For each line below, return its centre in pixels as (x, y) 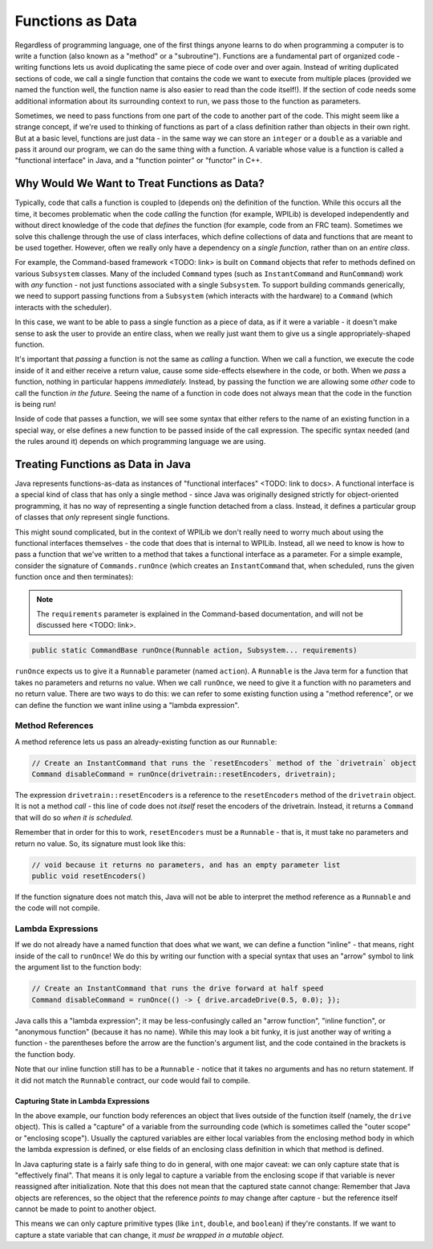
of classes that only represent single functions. (92, 517)
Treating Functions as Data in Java (103, 464)
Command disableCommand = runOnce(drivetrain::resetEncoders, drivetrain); (184, 774)
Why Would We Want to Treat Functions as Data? (140, 183)
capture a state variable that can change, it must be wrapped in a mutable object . (150, 1235)
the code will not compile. (57, 908)
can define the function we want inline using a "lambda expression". (127, 705)
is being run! (35, 404)
